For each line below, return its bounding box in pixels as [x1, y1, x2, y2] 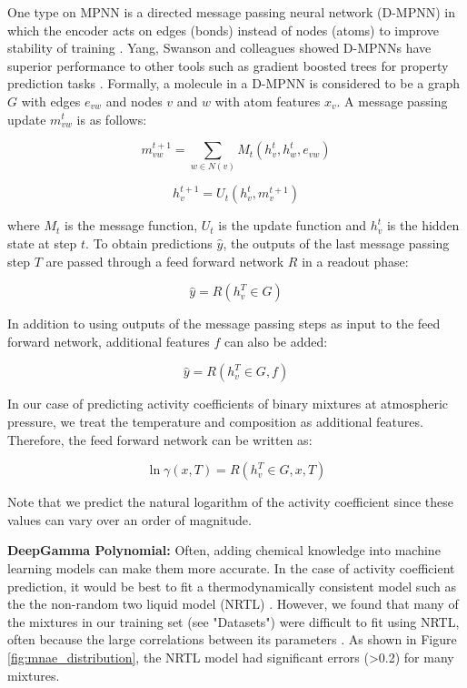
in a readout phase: [302, 251, 409, 270]
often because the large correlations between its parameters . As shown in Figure [7, 630, 457, 649]
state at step [7, 234, 77, 253]
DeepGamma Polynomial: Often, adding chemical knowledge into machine [7, 541, 441, 560]
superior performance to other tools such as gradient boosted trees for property [7, 56, 449, 75]
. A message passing [336, 91, 448, 110]
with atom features [214, 91, 321, 110]
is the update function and [218, 216, 366, 235]
